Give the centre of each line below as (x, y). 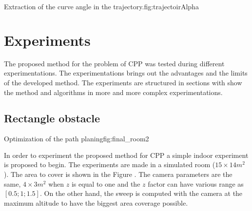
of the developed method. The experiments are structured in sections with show (123, 82)
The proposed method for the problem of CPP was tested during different (114, 63)
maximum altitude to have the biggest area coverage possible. (96, 202)
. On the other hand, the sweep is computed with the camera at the (141, 193)
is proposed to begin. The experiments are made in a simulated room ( (110, 164)
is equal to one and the (106, 183)
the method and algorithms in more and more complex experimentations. (113, 92)
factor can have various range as (196, 183)
